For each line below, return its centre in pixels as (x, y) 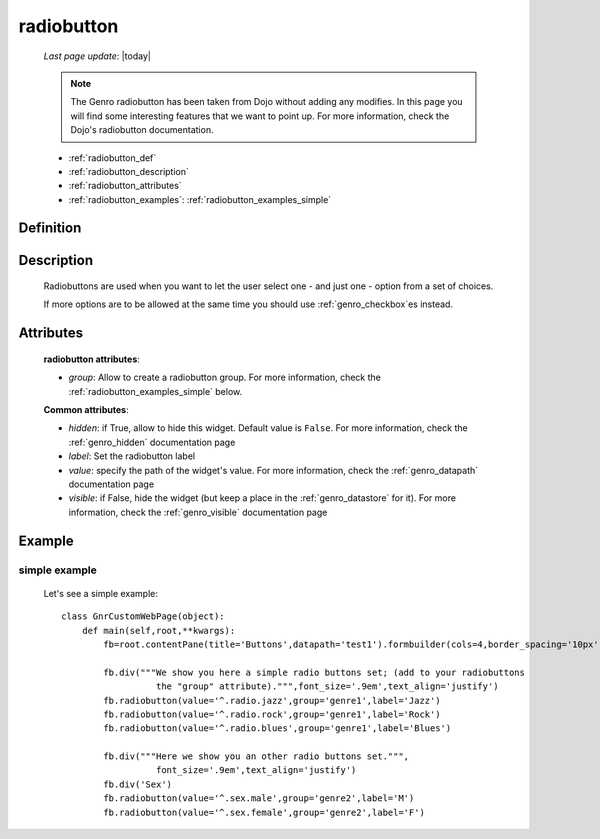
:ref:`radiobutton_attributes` (125, 186)
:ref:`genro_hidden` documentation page (152, 442)
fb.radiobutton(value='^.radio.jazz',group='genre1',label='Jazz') (272, 700)
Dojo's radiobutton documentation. (142, 130)
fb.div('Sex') (138, 784)
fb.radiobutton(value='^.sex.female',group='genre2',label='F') (264, 812)
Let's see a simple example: (101, 593)
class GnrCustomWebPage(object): (143, 616)
